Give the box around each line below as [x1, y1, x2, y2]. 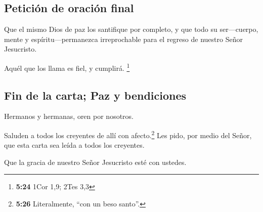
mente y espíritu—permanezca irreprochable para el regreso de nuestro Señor [4, 33, 243, 44]
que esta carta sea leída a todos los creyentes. [4, 140, 145, 150]
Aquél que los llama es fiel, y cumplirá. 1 [4, 61, 130, 73]
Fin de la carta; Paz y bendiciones [4, 87, 187, 103]
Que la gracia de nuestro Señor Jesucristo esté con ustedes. [4, 156, 187, 167]
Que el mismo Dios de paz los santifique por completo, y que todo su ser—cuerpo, [4, 24, 258, 34]
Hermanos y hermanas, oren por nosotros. [4, 111, 134, 121]
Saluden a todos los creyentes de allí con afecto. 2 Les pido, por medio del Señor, [4, 129, 252, 140]
